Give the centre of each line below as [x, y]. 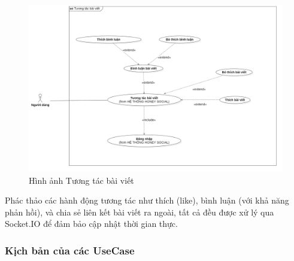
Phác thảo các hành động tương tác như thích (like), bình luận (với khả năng [147, 200]
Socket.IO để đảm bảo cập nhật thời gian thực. [91, 224]
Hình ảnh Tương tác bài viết [81, 180]
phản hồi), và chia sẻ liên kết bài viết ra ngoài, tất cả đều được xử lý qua [140, 212]
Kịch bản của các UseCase [70, 250]
